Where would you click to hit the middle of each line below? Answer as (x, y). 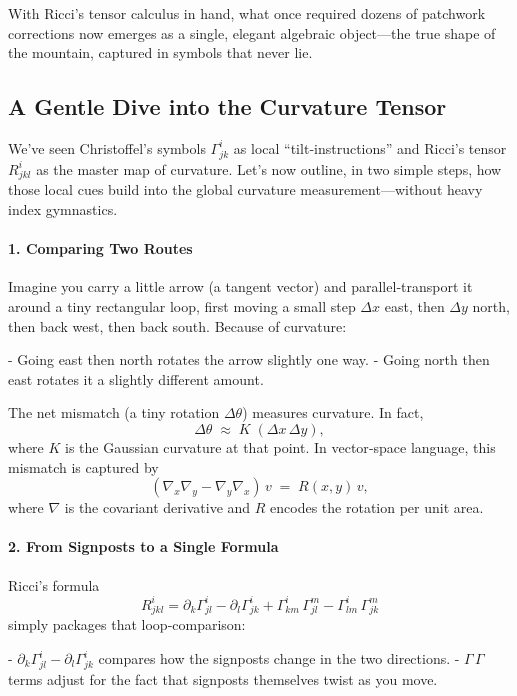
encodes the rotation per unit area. (377, 507)
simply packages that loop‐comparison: (127, 624)
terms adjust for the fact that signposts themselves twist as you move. (223, 678)
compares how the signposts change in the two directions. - (279, 658)
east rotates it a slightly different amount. (136, 378)
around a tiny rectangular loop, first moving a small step (182, 306)
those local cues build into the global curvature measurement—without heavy (245, 189)
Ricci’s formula (54, 584)
